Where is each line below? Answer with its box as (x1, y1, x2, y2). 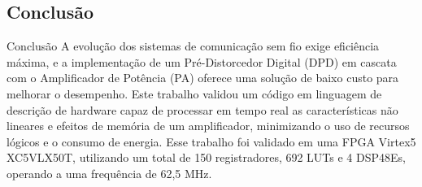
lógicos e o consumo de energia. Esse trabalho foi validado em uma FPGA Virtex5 (7, 133, 416, 150)
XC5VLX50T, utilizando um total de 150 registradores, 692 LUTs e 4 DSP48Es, (7, 149, 406, 166)
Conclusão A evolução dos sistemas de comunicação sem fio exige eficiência (7, 37, 380, 54)
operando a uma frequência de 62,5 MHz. (7, 164, 212, 181)
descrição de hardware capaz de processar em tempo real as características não (7, 101, 398, 118)
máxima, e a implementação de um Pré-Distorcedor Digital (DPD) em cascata (7, 53, 397, 70)
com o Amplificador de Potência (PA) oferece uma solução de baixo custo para (7, 69, 399, 86)
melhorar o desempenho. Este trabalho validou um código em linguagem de (7, 85, 382, 102)
